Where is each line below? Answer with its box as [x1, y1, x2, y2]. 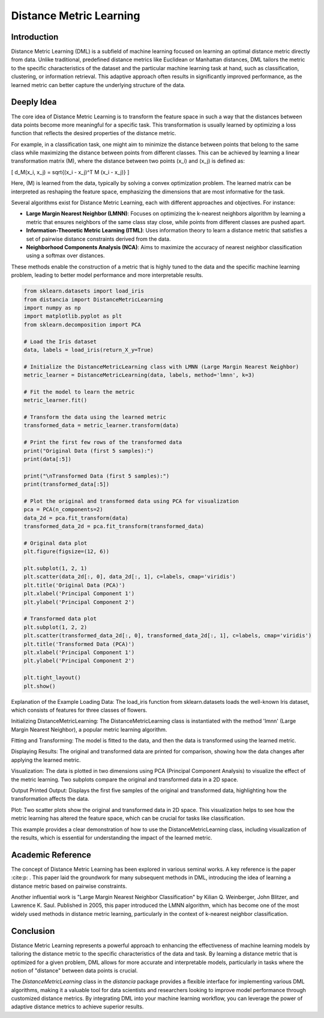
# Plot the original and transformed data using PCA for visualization [23, 497, 239, 504]
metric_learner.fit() [23, 397, 88, 404]
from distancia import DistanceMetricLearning [23, 296, 163, 303]
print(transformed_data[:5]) [23, 481, 110, 488]
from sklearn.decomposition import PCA [23, 321, 141, 328]
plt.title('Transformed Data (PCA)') [23, 640, 135, 647]
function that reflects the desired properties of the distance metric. [11, 130, 176, 137]
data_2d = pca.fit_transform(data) [23, 514, 128, 521]
